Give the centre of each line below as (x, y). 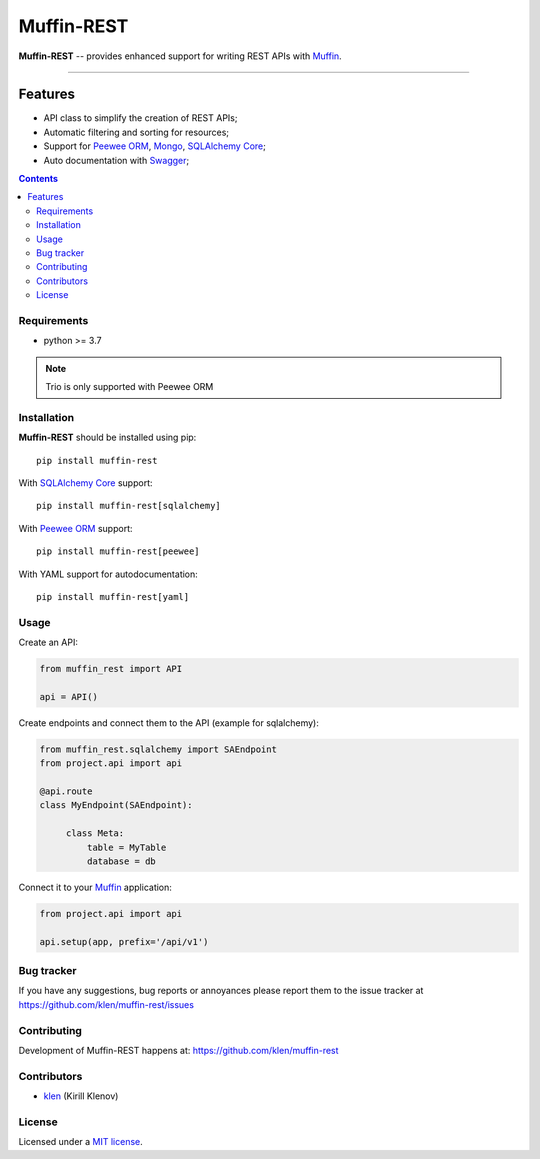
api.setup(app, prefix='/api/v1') (124, 941)
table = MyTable (126, 847)
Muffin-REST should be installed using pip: (107, 437)
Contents (38, 179)
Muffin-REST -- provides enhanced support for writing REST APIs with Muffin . (180, 56)
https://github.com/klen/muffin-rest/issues (106, 1004)
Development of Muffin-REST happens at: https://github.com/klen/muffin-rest (178, 1050)
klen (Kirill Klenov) (81, 1096)
